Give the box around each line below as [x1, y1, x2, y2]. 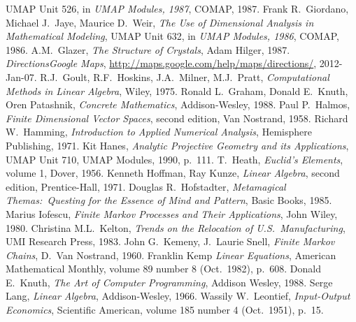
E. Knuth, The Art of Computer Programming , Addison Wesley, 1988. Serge [6, 275, 333, 289]
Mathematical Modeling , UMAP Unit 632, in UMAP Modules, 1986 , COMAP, [6, 29, 339, 43]
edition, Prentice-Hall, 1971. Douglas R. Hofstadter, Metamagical [6, 179, 286, 193]
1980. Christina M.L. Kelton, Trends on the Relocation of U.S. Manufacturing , [6, 220, 346, 235]
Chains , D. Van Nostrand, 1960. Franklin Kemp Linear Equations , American [6, 247, 336, 262]
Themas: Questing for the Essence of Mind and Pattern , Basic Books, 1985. [6, 193, 332, 207]
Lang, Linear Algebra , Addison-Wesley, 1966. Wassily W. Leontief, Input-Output [6, 288, 350, 303]
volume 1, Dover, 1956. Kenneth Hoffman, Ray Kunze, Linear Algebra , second [6, 166, 340, 180]
